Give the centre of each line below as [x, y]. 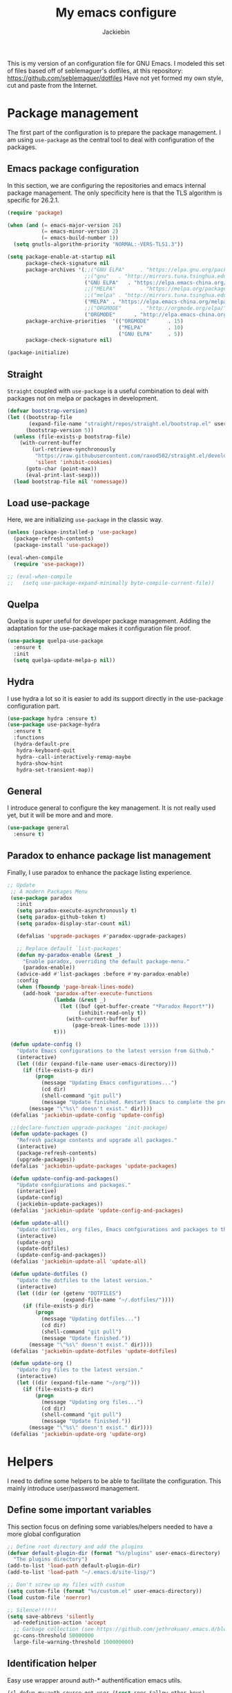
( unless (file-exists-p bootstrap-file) [72, 436]
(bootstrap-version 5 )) [60, 430]
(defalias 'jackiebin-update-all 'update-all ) [78, 1261]
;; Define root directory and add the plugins [75, 1547]
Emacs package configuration [73, 169]
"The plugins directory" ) [51, 1559]
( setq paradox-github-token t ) [61, 917]
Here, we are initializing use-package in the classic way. [85, 520]
